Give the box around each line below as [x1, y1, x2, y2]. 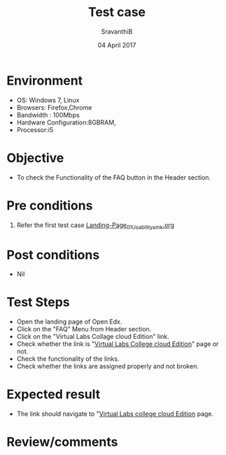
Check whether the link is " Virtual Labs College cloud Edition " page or [16, 340, 219, 348]
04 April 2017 [97, 41, 136, 49]
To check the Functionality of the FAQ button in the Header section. [16, 173, 211, 182]
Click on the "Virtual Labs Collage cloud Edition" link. [16, 333, 169, 341]
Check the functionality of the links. [16, 354, 120, 363]
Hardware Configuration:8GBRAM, [16, 118, 116, 127]
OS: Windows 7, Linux [16, 96, 80, 104]
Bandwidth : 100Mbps [16, 110, 80, 119]
